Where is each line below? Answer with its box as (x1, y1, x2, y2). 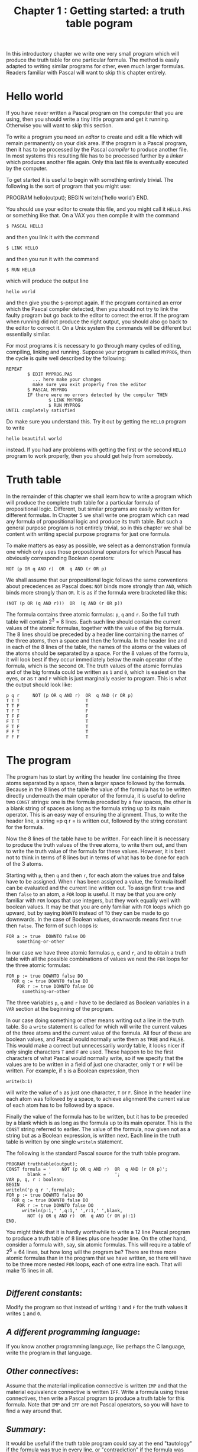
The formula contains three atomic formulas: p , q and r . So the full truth (6, 611, 179, 618)
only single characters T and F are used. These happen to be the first (6, 1048, 174, 1055)
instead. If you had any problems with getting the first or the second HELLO (6, 446, 186, 454)
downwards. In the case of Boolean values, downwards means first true (6, 915, 182, 923)
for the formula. (6, 823, 44, 830)
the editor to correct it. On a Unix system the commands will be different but (6, 325, 191, 332)
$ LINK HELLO (6, 245, 38, 251)
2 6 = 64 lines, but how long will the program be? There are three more (6, 1247, 177, 1255)
